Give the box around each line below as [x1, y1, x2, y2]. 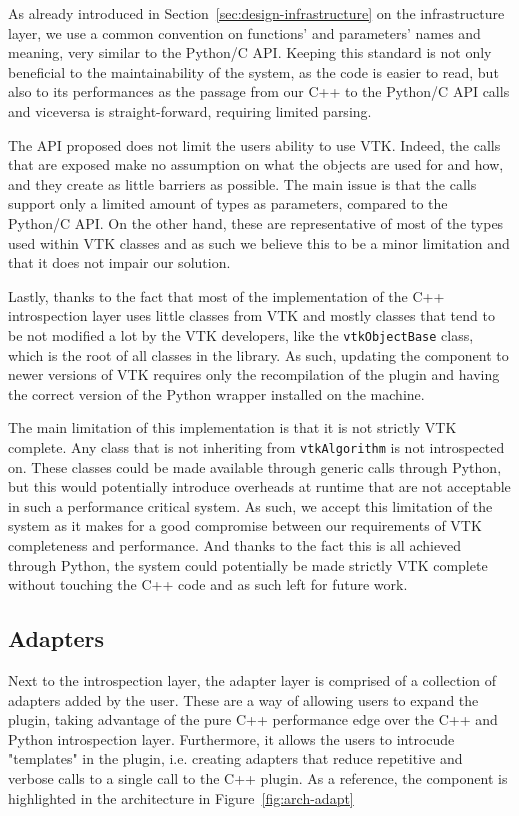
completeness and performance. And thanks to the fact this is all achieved [8, 534, 462, 555]
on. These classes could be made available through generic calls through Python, [8, 456, 502, 477]
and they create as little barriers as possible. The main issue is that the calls [8, 173, 477, 194]
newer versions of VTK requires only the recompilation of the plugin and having [8, 364, 500, 385]
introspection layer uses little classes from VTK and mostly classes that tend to [8, 305, 495, 326]
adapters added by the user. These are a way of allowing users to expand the [8, 689, 479, 710]
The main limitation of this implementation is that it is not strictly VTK [8, 417, 457, 438]
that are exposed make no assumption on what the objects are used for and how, [8, 154, 504, 175]
